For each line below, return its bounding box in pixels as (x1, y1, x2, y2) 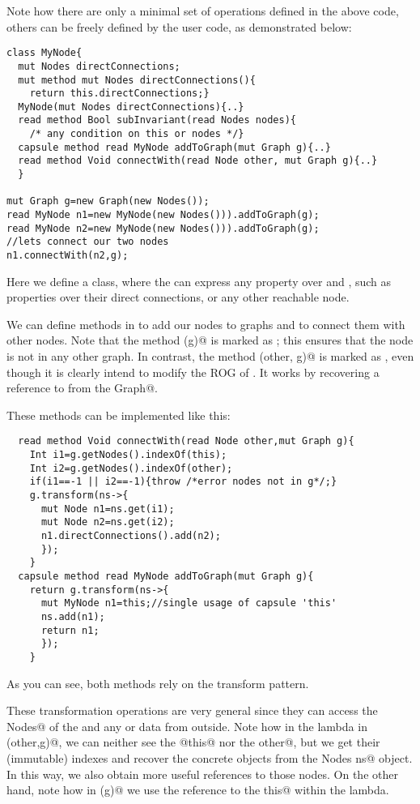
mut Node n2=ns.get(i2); (40, 516, 175, 528)
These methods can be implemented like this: (6, 406, 231, 423)
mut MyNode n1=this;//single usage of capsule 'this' (40, 597, 337, 609)
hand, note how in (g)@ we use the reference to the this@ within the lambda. (6, 781, 389, 798)
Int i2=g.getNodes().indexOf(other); (29, 462, 233, 474)
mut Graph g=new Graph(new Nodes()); (6, 195, 210, 207)
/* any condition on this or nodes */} (29, 128, 244, 140)
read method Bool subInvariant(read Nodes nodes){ (18, 114, 296, 126)
